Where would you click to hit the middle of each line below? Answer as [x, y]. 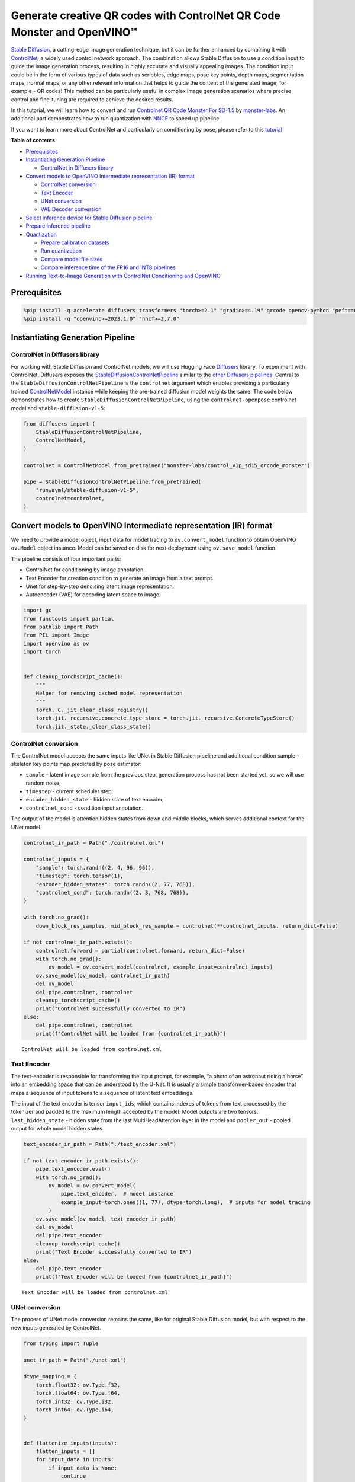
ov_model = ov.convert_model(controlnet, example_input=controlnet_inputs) [161, 967]
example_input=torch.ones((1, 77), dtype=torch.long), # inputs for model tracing [185, 1202]
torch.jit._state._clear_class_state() [94, 726]
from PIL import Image [56, 635]
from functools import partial [69, 619]
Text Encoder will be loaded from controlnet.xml [95, 1293]
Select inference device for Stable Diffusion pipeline [89, 218]
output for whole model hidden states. [57, 1129]
